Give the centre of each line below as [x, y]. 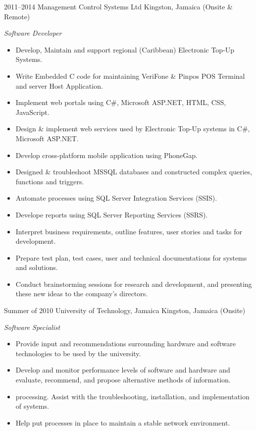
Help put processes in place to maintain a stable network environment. [123, 422]
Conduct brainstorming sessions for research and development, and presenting [134, 284]
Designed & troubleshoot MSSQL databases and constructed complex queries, [134, 172]
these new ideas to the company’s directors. [82, 294]
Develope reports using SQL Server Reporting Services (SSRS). [112, 214]
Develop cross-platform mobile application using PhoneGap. [106, 155]
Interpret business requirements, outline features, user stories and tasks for [129, 231]
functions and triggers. [50, 181]
